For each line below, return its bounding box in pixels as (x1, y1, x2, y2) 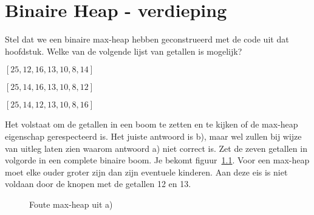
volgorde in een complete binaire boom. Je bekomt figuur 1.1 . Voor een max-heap (5, 154, 310, 166)
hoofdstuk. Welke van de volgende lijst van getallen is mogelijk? (5, 44, 242, 57)
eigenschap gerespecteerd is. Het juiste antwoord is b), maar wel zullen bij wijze (5, 129, 302, 142)
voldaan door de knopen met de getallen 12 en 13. (5, 177, 191, 190)
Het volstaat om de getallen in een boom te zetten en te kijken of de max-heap (5, 118, 298, 131)
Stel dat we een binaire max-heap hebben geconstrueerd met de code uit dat (5, 33, 289, 46)
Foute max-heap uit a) (29, 197, 113, 210)
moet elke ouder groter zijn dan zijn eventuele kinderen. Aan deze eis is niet (5, 165, 288, 178)
